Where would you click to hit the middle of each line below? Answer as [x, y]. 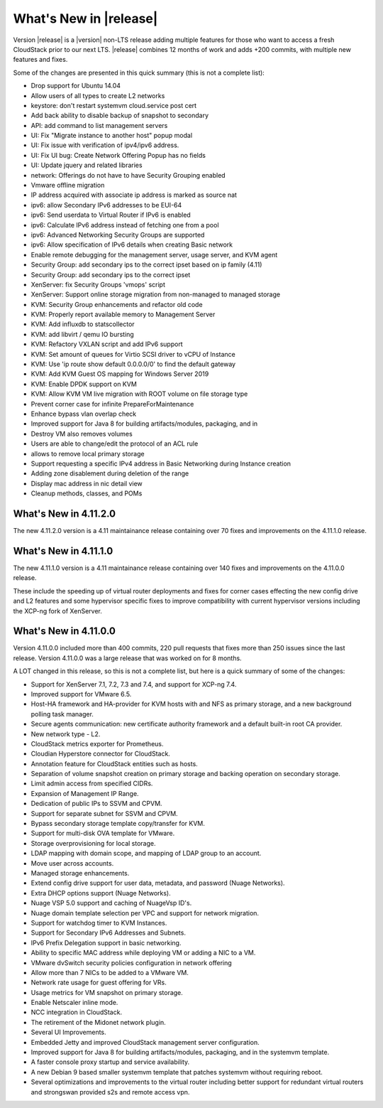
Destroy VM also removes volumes [82, 434]
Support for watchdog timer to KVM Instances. [99, 923]
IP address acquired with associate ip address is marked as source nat [134, 195]
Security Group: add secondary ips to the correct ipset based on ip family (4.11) [146, 265]
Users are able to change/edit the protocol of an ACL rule [115, 443]
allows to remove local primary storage [88, 453]
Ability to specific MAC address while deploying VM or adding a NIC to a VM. [143, 953]
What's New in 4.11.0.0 [65, 631]
